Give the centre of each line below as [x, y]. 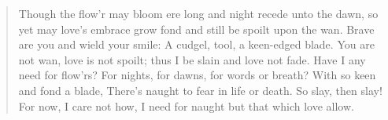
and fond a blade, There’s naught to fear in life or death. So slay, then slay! [200, 90]
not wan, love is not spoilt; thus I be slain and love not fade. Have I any [192, 59]
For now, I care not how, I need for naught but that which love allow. [186, 105]
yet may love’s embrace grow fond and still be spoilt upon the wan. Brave [196, 29]
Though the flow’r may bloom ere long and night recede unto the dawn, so [198, 13]
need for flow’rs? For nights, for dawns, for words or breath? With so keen [197, 75]
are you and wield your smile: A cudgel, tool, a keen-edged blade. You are [196, 44]
